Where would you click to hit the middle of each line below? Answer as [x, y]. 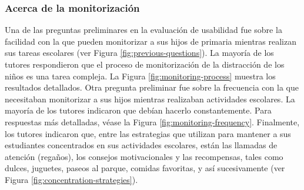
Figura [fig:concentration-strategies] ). [71, 179]
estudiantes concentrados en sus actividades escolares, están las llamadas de [141, 145]
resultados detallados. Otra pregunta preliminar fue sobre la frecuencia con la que [152, 87]
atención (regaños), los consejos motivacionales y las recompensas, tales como [144, 156]
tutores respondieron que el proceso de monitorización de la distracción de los [145, 64]
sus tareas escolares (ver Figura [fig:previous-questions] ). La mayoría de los [139, 53]
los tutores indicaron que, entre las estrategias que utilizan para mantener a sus [148, 133]
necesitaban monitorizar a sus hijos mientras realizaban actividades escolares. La [150, 99]
